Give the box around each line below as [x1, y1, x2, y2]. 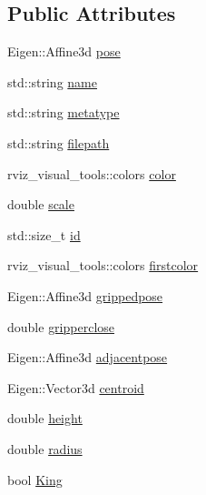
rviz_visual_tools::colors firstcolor [7, 256, 199, 275]
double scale [7, 195, 74, 214]
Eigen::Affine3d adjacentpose [7, 348, 168, 367]
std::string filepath [7, 133, 110, 152]
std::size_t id [7, 225, 81, 244]
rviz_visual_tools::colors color [7, 164, 176, 183]
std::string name [7, 72, 97, 91]
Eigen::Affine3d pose [7, 42, 121, 61]
